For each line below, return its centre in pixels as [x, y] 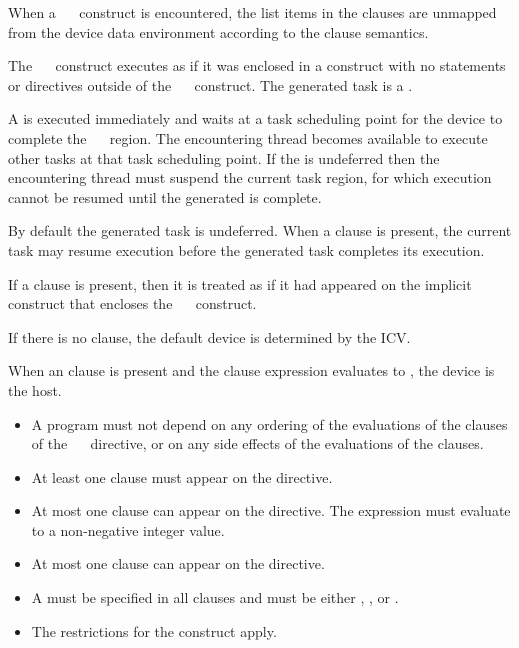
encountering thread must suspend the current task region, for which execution [250, 177]
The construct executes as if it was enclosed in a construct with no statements [257, 65]
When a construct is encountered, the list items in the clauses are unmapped [252, 12]
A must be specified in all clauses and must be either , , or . [215, 597]
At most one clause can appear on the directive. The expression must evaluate [271, 510]
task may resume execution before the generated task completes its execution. [246, 249]
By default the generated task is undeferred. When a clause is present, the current [260, 230]
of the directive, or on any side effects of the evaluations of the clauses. [257, 443]
